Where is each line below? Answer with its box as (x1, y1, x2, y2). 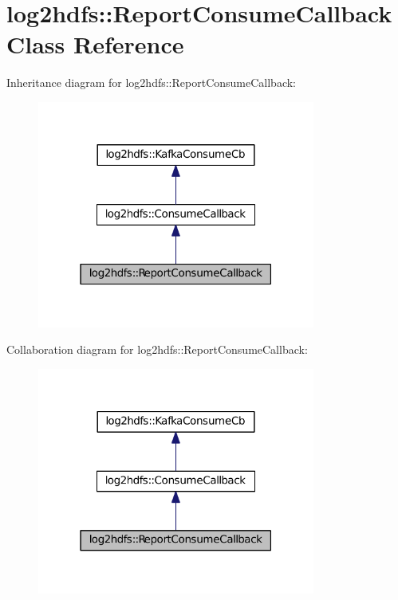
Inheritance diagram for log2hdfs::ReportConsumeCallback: (6, 74, 296, 91)
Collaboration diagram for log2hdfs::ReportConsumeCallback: (6, 341, 308, 358)
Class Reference (6, 28, 184, 61)
